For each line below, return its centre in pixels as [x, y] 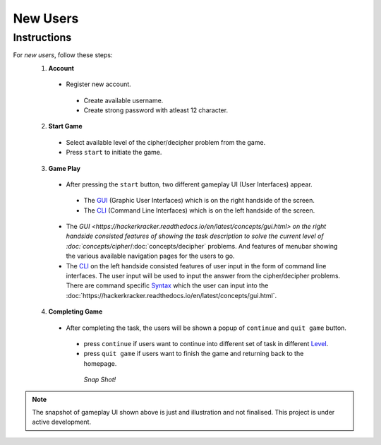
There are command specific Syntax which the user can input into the [167, 285]
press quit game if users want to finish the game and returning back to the [194, 354]
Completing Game [75, 311]
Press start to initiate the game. [114, 153]
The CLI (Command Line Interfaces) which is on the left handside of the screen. [199, 210]
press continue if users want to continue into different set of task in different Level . [206, 343]
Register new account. [99, 84]
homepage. [100, 363]
